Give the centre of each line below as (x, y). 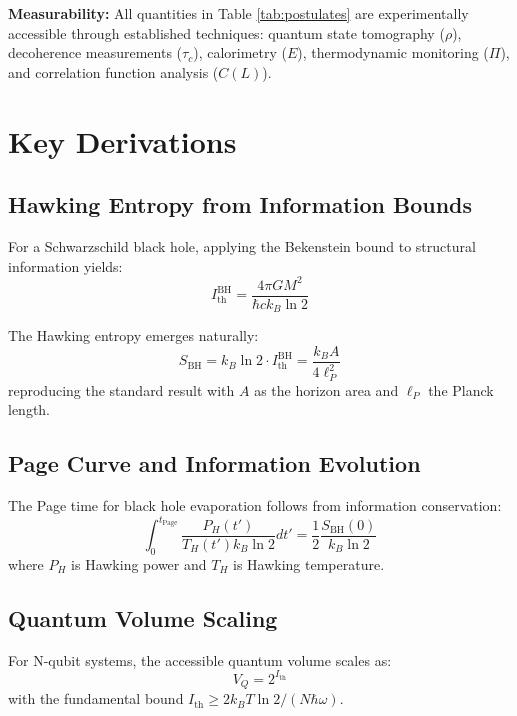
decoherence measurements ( (95, 52)
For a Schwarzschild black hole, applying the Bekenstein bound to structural (242, 245)
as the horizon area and (326, 389)
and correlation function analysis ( (113, 71)
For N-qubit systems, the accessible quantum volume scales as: (200, 659)
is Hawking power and (139, 563)
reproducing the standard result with (121, 389)
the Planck (461, 389)
